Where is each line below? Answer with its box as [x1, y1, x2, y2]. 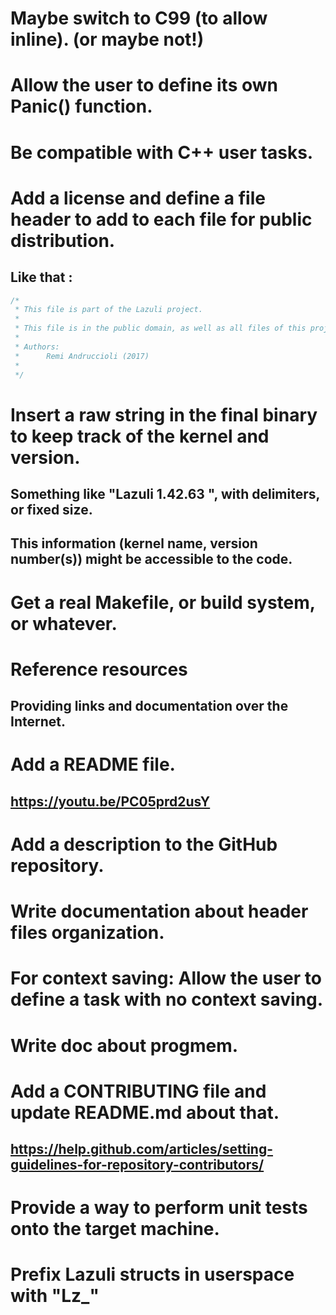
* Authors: [14, 342, 60, 352]
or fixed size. [10, 502, 93, 519]
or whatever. [10, 612, 118, 635]
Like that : [10, 269, 73, 286]
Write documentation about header [10, 900, 309, 923]
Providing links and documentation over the [10, 698, 289, 715]
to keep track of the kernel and [10, 425, 270, 447]
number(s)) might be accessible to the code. [10, 551, 293, 568]
